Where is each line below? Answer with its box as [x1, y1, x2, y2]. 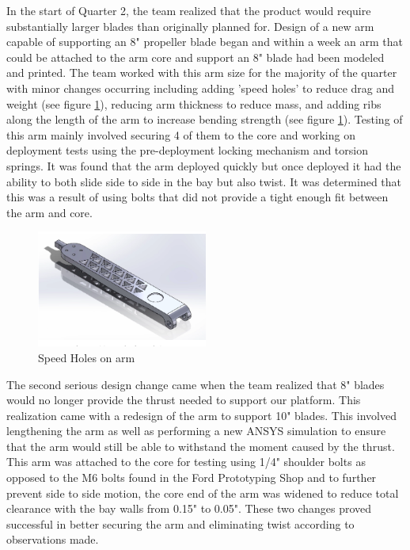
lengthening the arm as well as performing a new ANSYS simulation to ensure [6, 422, 386, 439]
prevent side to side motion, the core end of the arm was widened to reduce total [6, 484, 399, 501]
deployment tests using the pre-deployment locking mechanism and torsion [6, 142, 369, 159]
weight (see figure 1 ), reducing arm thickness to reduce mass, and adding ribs [6, 95, 382, 112]
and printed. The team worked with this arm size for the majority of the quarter [6, 64, 397, 81]
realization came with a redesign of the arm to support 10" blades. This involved [6, 407, 397, 423]
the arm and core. [6, 204, 93, 220]
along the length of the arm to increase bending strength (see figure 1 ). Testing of [6, 111, 403, 128]
